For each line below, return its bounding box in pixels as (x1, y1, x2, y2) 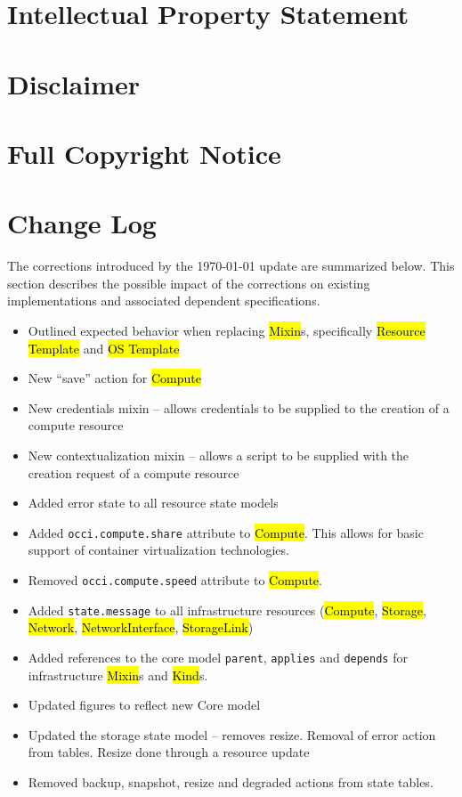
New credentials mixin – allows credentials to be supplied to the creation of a (28, 398, 450, 417)
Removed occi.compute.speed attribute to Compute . (28, 571, 322, 590)
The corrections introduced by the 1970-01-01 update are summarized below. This (7, 256, 455, 275)
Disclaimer (7, 65, 141, 102)
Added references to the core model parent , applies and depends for (28, 647, 408, 666)
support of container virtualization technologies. (28, 541, 289, 559)
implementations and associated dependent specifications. (7, 291, 320, 310)
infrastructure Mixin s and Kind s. (28, 665, 208, 684)
